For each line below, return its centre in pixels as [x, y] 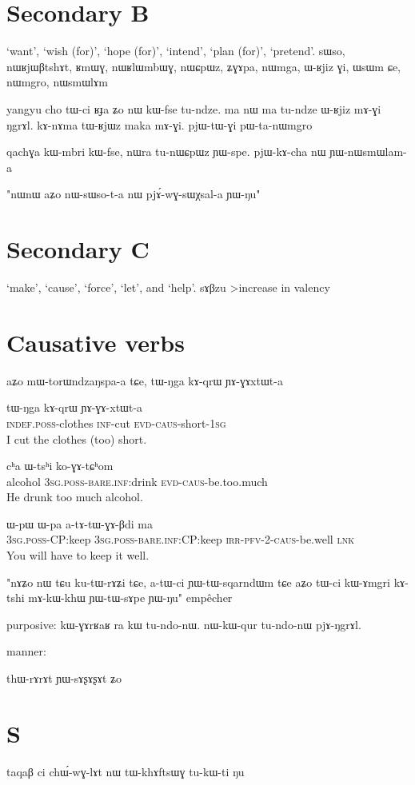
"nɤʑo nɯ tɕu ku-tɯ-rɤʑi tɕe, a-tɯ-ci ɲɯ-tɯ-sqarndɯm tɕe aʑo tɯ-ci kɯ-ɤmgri [198, 582]
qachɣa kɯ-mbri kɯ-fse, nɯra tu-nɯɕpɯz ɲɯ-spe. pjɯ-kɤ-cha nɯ [166, 151]
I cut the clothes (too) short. [77, 438]
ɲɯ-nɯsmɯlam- [368, 151]
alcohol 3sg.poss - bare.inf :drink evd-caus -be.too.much [137, 481]
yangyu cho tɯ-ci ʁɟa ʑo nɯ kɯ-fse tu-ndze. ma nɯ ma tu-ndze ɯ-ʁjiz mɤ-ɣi [194, 108]
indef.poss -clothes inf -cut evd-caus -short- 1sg [116, 422]
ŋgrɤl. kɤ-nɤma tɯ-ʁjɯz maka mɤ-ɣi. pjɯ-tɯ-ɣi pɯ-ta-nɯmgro [160, 124]
